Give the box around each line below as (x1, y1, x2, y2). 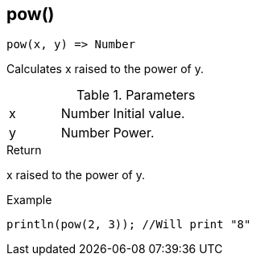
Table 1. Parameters (76, 87, 196, 104)
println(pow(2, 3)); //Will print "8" (6, 218, 251, 231)
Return (6, 143, 42, 158)
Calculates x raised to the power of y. (6, 62, 204, 76)
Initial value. (113, 105, 185, 122)
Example (6, 193, 52, 207)
